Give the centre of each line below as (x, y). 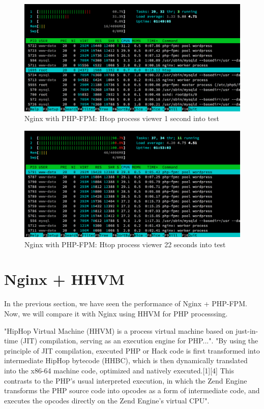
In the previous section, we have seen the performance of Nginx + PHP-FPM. (126, 303)
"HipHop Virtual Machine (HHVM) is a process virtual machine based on (119, 330)
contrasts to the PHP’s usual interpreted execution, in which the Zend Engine (126, 380)
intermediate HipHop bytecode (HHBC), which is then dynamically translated (126, 360)
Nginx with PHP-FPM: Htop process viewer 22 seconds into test (125, 244)
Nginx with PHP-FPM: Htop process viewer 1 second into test (122, 118)
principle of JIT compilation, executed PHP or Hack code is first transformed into (132, 350)
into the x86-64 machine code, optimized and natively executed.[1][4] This (119, 370)
